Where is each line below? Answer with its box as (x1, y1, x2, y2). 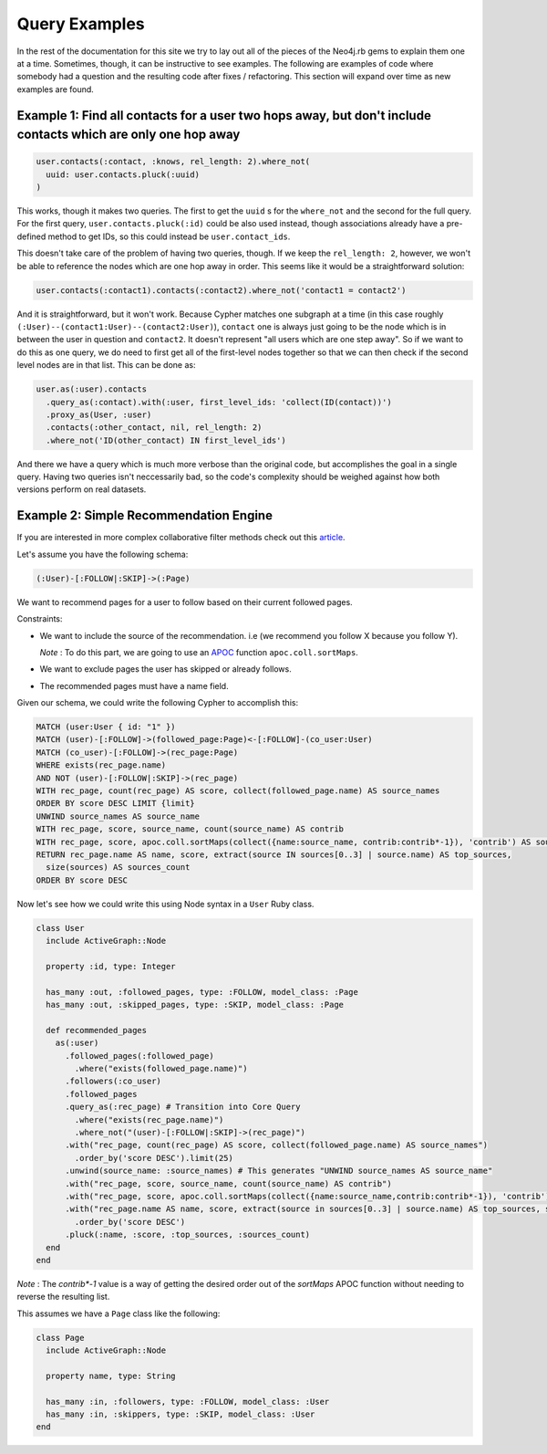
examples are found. (16, 83, 95, 95)
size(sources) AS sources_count (46, 863, 191, 873)
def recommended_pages (46, 1025, 148, 1035)
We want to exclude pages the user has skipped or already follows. (39, 664, 292, 675)
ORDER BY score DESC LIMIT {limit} (36, 799, 195, 809)
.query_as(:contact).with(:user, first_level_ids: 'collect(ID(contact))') (46, 397, 392, 407)
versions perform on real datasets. (16, 484, 147, 495)
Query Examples (16, 14, 145, 34)
